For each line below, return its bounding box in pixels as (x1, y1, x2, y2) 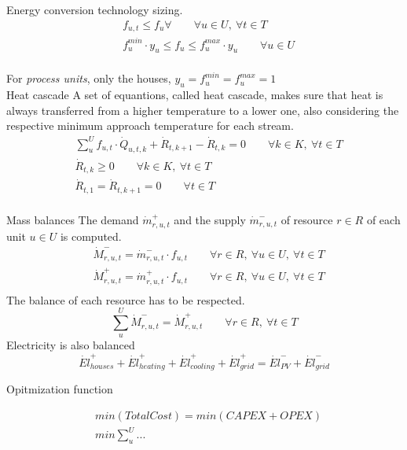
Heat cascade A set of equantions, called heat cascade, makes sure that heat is (6, 87, 383, 103)
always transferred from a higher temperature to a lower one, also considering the (6, 101, 399, 118)
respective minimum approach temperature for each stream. (6, 117, 294, 134)
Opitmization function (6, 381, 113, 397)
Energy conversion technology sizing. (6, 2, 183, 17)
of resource (280, 211, 333, 227)
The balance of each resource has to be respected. (6, 291, 245, 308)
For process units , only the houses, (6, 70, 171, 87)
